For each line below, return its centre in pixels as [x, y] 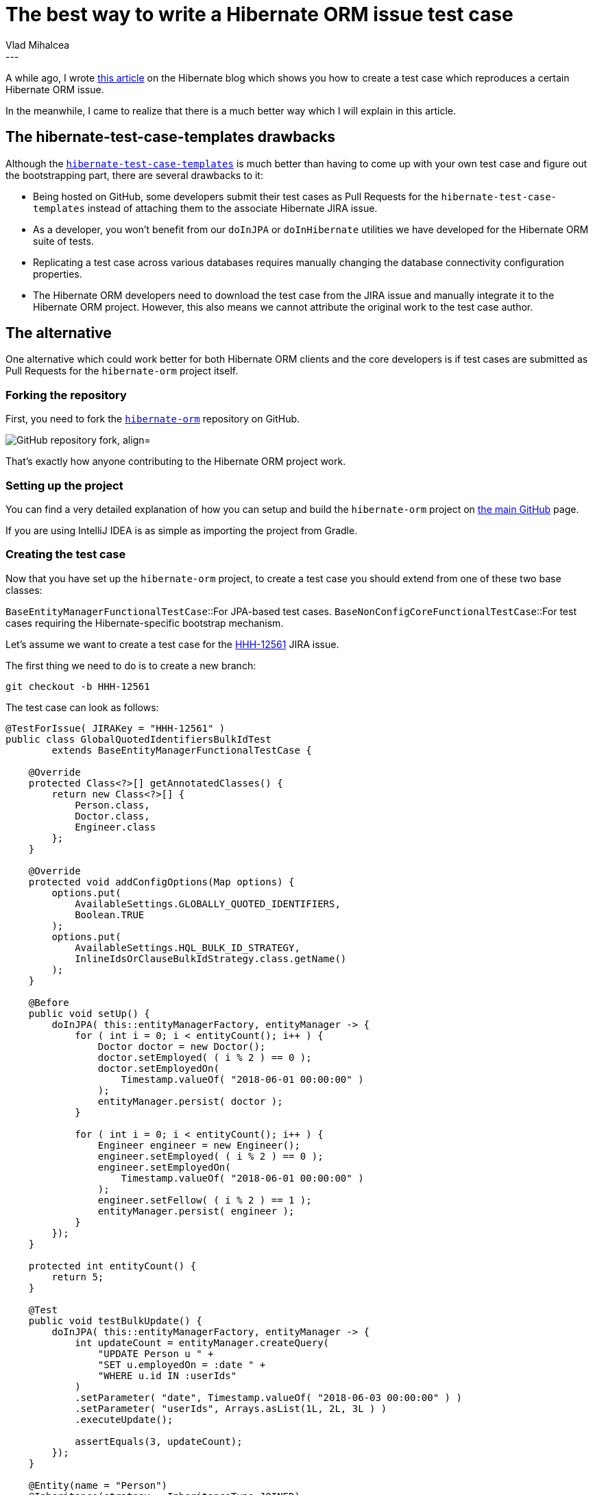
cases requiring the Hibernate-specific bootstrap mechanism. [145, 623]
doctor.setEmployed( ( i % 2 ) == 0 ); [205, 1057]
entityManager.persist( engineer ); [196, 1211]
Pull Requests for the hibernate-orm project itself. [122, 371]
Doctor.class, [112, 816]
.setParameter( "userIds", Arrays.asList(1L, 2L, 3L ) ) [231, 1408]
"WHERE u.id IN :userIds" [167, 1375]
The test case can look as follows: [82, 707]
